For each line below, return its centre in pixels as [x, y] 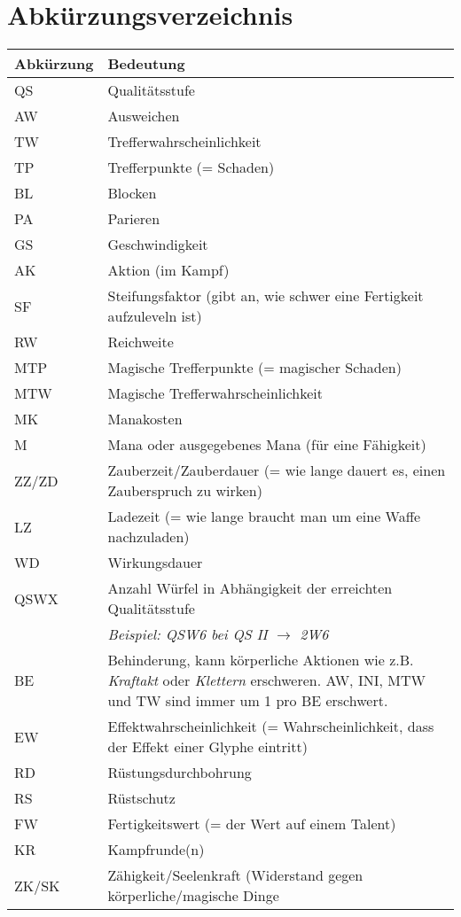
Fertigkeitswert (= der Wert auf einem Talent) [252, 824]
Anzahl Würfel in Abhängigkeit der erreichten [250, 588]
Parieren [134, 219]
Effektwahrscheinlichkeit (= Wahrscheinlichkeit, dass [271, 727]
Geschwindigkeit [158, 245]
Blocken [132, 193]
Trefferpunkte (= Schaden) [191, 167]
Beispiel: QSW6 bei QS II [188, 634]
